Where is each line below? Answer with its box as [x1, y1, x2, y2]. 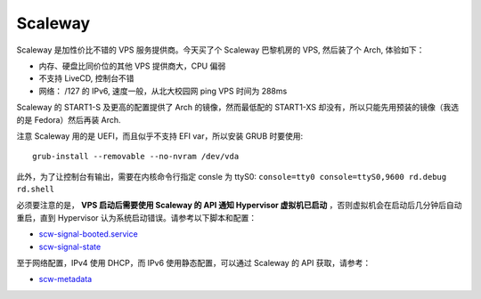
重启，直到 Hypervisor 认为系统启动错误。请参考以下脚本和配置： [16, 212, 257, 222]
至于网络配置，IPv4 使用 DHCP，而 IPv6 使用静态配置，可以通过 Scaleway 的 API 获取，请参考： [16, 258, 371, 269]
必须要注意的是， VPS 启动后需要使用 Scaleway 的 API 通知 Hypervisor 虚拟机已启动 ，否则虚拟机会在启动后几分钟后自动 [16, 200, 462, 211]
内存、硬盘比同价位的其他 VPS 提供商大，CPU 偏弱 [38, 61, 226, 71]
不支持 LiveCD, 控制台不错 [38, 73, 135, 84]
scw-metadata [38, 274, 93, 285]
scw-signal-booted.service [38, 229, 138, 239]
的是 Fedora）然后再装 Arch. [16, 114, 121, 125]
